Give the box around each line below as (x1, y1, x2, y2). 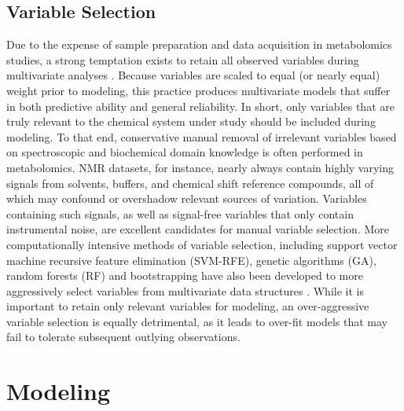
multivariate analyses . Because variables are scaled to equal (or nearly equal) (6, 67, 380, 83)
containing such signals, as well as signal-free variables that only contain (6, 205, 354, 222)
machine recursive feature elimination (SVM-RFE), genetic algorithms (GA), (6, 251, 376, 268)
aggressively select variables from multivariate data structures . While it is (6, 282, 364, 299)
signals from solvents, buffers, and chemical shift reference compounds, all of (6, 174, 374, 191)
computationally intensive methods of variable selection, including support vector (6, 236, 398, 252)
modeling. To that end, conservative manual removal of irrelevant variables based (6, 128, 397, 145)
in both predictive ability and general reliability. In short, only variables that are (6, 97, 395, 114)
